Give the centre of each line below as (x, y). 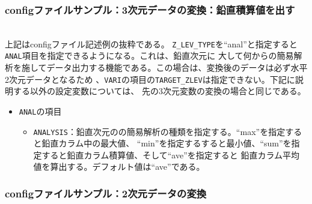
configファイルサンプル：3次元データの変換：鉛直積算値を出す (150, 9)
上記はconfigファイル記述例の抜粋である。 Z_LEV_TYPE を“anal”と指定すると (151, 43)
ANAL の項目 (40, 111)
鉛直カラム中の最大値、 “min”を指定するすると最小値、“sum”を (167, 143)
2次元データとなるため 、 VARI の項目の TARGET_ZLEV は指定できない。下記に (150, 79)
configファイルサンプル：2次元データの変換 (106, 193)
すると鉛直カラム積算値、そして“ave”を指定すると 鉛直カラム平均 (171, 154)
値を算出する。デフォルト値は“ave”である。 (119, 166)
